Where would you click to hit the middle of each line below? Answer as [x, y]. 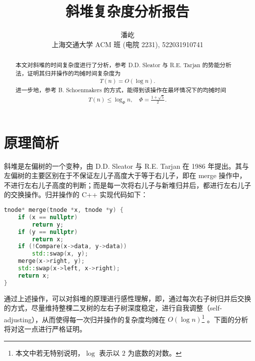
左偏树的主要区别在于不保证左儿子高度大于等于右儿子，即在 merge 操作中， [125, 175]
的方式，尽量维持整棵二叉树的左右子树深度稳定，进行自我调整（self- [113, 308]
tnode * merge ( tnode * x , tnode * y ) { [64, 210]
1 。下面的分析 [225, 318]
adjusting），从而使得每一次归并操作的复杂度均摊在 [85, 319]
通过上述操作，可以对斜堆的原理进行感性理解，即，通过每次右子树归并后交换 [127, 298]
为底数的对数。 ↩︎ [155, 352]
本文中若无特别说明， [50, 352]
